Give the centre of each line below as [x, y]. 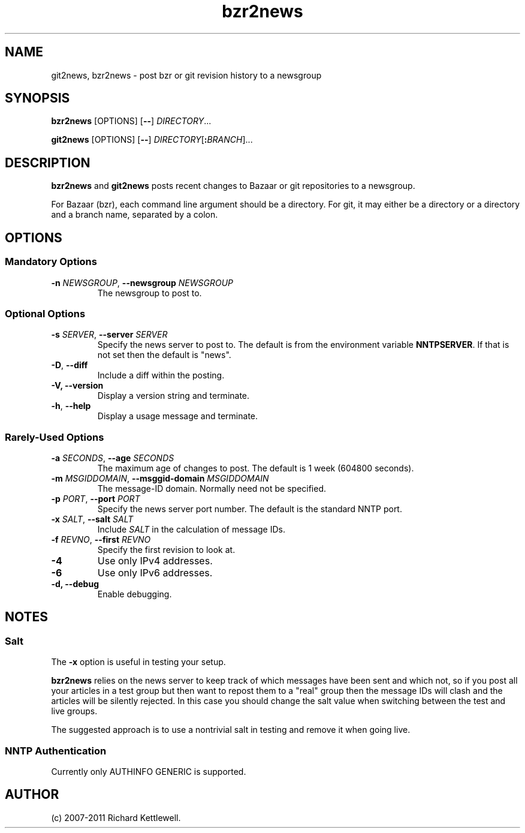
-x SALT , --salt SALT [92, 519]
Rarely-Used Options [55, 437]
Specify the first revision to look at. [166, 550]
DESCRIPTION [48, 163]
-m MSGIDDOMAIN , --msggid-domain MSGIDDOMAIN [160, 478]
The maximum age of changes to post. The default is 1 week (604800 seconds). [256, 468]
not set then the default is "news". [164, 355]
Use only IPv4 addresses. [155, 561]
